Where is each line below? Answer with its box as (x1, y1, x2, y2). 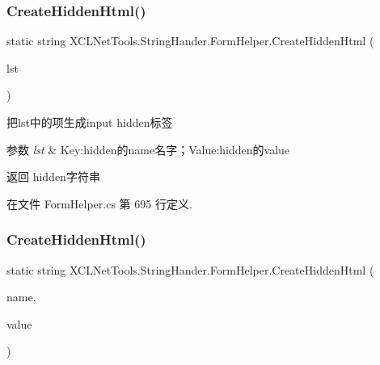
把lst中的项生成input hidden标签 (6, 114, 173, 130)
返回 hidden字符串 (6, 168, 100, 185)
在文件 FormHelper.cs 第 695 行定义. (6, 195, 192, 212)
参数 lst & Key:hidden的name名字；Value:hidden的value (6, 141, 290, 157)
